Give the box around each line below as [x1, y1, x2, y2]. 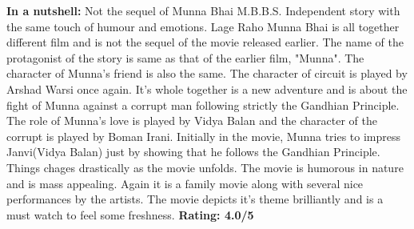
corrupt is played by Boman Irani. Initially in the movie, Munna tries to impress [6, 127, 401, 144]
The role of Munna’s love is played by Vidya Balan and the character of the [6, 112, 378, 129]
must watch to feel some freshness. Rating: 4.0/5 [6, 206, 254, 223]
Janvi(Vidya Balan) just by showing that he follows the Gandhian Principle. [6, 143, 380, 160]
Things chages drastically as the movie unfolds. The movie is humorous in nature [6, 159, 404, 175]
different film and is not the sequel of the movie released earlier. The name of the [6, 34, 404, 50]
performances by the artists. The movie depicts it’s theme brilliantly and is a [6, 191, 384, 207]
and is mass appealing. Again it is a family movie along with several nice [6, 175, 364, 191]
